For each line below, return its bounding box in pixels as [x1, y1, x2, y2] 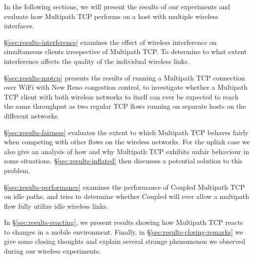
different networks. [4, 110, 60, 120]
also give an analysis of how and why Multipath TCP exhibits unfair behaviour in [4, 146, 249, 156]
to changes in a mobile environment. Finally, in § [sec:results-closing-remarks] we [4, 226, 243, 237]
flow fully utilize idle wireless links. [4, 200, 108, 211]
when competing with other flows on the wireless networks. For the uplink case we [4, 137, 250, 147]
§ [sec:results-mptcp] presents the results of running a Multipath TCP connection [4, 72, 245, 82]
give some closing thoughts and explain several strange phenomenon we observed [4, 236, 246, 246]
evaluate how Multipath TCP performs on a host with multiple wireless [4, 11, 218, 21]
